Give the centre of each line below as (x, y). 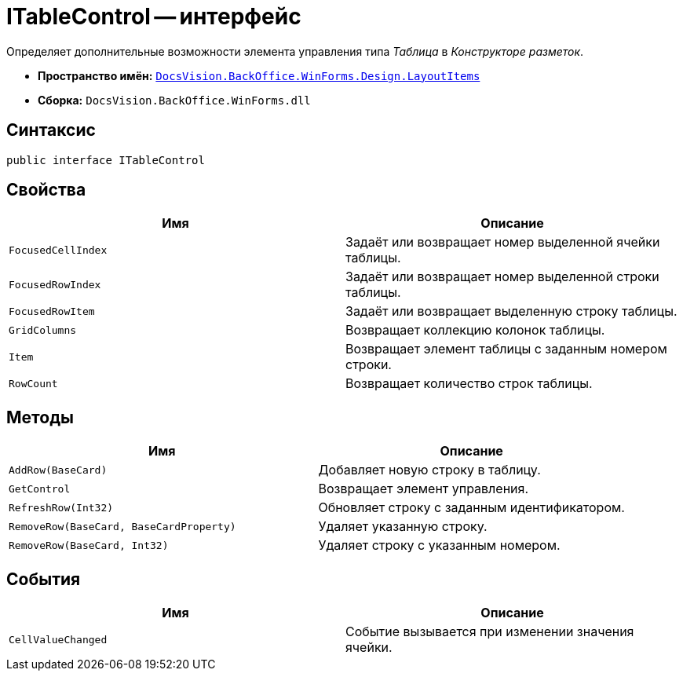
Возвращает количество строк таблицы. (469, 384)
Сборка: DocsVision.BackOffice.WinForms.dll (174, 100)
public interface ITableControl (106, 160)
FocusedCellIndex (58, 250)
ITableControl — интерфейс (154, 16)
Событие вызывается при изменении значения (490, 632)
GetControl (40, 489)
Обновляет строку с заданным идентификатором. (471, 508)
